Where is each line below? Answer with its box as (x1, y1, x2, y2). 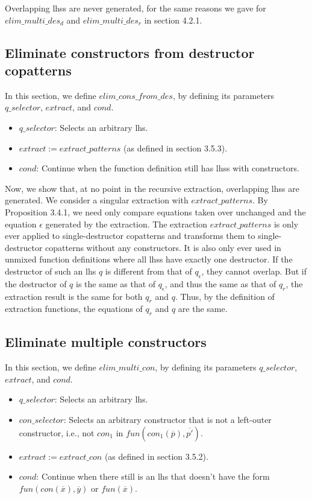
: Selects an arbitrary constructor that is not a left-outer (63, 413, 272, 426)
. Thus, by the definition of (175, 290, 275, 302)
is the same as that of (76, 277, 156, 290)
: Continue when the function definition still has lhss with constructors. (36, 162, 299, 174)
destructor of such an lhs (5, 264, 96, 277)
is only (273, 217, 299, 230)
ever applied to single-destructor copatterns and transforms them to (5, 229, 255, 242)
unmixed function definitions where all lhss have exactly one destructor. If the (5, 253, 293, 265)
